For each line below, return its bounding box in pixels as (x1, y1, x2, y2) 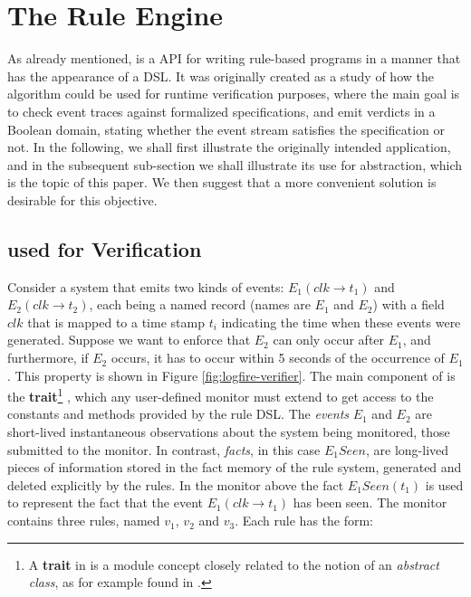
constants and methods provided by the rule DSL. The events (7, 404, 349, 423)
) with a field (372, 295, 445, 314)
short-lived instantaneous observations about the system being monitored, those (7, 422, 450, 441)
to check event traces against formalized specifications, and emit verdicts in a (7, 101, 436, 120)
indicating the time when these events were (221, 312, 461, 331)
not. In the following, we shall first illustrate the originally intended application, (7, 137, 451, 156)
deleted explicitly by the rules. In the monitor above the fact (7, 475, 344, 494)
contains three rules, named (7, 511, 160, 530)
